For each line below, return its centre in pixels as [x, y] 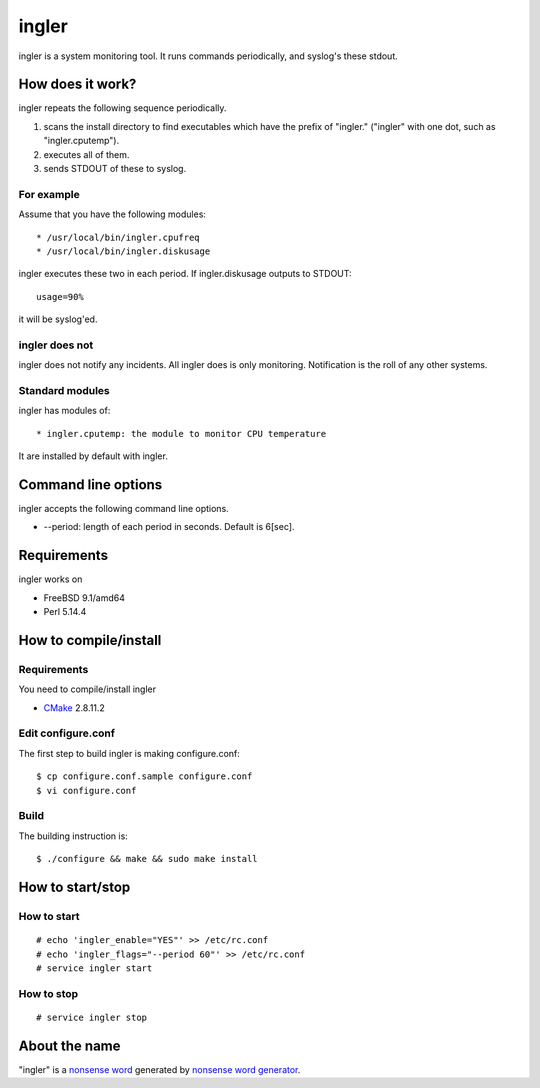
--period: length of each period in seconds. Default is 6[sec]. [169, 527]
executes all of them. [86, 154]
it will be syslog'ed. [58, 319]
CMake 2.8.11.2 [74, 707]
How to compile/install [90, 640]
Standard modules [64, 391]
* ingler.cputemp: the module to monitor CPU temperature [181, 433]
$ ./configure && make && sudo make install [147, 859]
